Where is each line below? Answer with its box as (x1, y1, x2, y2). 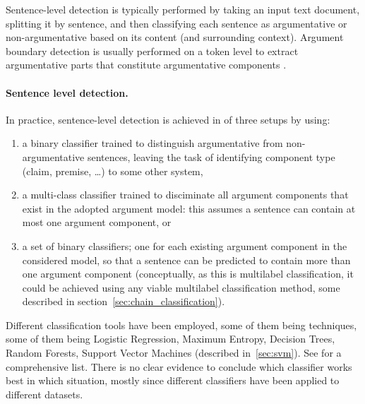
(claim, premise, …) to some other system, (22, 163, 203, 178)
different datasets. (6, 386, 83, 401)
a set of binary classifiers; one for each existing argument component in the (22, 238, 347, 253)
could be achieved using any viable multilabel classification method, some (22, 280, 340, 295)
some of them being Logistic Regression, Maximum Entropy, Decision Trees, (6, 331, 335, 346)
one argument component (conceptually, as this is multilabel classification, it (22, 266, 354, 281)
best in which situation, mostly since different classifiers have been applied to (6, 373, 340, 388)
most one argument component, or (22, 215, 172, 230)
